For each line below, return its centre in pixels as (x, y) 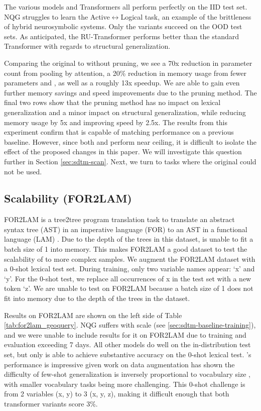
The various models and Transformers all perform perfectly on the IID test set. (126, 7)
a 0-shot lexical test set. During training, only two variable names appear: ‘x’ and (129, 269)
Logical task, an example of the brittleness (186, 16)
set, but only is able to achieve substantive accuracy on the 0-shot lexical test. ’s (128, 354)
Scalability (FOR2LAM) (68, 198)
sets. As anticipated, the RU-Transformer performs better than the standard (121, 36)
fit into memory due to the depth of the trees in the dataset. (97, 298)
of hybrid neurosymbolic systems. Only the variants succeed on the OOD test (123, 26)
